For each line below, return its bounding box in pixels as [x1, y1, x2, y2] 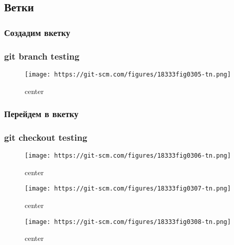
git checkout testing [4, 130, 87, 143]
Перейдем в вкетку [4, 107, 79, 120]
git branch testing [4, 49, 80, 62]
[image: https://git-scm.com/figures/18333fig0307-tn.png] [25, 185, 231, 193]
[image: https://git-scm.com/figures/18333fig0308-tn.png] [25, 218, 231, 225]
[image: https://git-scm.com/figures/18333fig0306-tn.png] [25, 152, 231, 160]
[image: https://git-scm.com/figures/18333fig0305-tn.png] [25, 70, 231, 78]
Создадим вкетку [4, 26, 70, 39]
